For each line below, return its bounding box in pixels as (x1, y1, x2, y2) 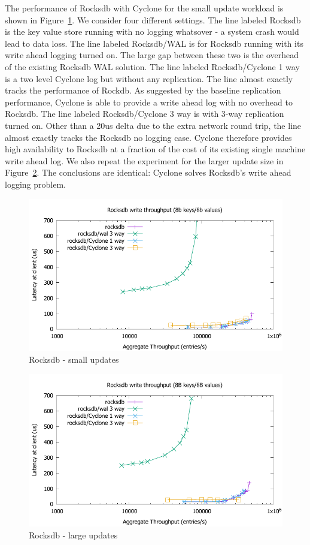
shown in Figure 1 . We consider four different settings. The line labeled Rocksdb (5, 13, 301, 26)
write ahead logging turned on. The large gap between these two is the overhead (5, 49, 299, 61)
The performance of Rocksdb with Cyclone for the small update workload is (5, 2, 284, 14)
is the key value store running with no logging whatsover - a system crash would (5, 25, 299, 38)
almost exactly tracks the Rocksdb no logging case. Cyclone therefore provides (5, 131, 292, 143)
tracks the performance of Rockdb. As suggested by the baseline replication (5, 84, 281, 97)
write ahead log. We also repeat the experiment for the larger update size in (5, 154, 284, 167)
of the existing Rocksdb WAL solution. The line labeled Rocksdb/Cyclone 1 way (5, 60, 300, 73)
